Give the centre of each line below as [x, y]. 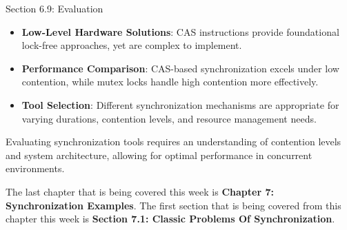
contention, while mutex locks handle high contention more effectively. [170, 82]
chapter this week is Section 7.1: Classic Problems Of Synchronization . [170, 219]
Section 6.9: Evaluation [54, 8]
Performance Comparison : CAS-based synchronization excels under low [180, 68]
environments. [35, 168]
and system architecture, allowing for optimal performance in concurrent [159, 155]
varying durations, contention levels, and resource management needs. [169, 118]
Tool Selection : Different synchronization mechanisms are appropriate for [180, 104]
